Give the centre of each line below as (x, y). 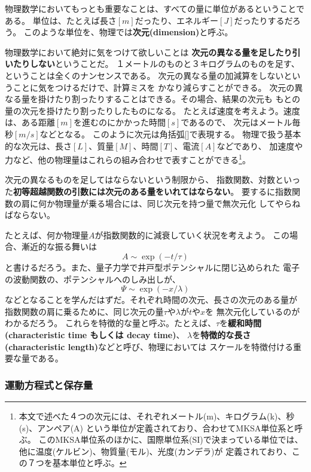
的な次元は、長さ (38, 145)
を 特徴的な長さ (222, 334)
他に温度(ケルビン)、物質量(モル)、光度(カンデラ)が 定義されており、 (155, 451)
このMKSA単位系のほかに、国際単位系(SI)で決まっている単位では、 (171, 439)
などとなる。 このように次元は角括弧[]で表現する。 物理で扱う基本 (170, 134)
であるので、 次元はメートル (237, 122)
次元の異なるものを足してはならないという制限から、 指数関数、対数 (140, 180)
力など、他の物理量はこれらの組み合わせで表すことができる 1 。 (128, 159)
